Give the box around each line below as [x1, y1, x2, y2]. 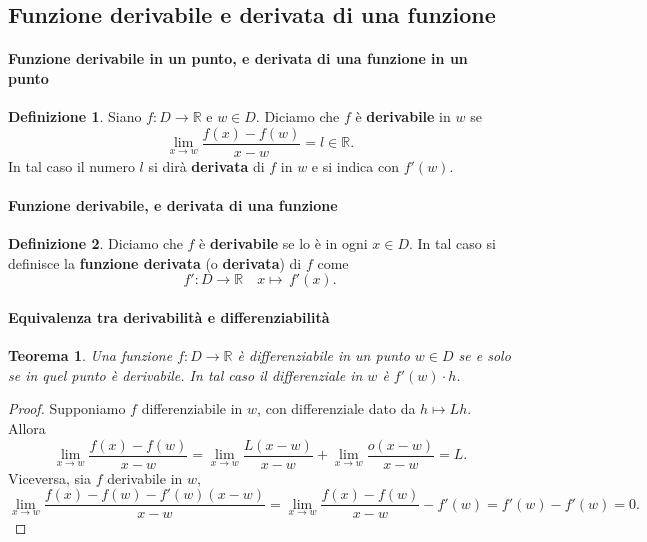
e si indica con [311, 155, 399, 176]
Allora [8, 417, 46, 438]
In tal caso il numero [8, 155, 135, 176]
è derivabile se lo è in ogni [199, 233, 368, 254]
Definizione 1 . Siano [8, 106, 142, 127]
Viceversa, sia [8, 467, 92, 488]
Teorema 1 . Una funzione [8, 345, 173, 366]
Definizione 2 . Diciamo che [8, 233, 183, 254]
